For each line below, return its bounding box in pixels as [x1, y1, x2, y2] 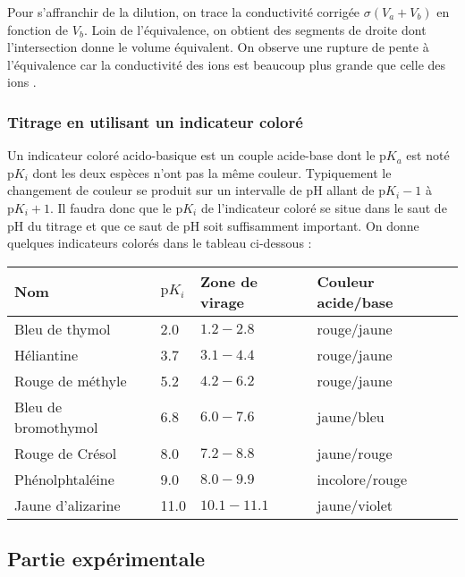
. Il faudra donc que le [49, 198, 172, 216]
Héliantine [14, 344, 79, 365]
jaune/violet [317, 494, 393, 515]
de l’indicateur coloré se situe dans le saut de [200, 198, 447, 216]
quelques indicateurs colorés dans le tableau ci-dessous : [7, 233, 312, 252]
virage [200, 291, 245, 312]
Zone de [200, 270, 258, 292]
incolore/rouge [317, 468, 408, 489]
